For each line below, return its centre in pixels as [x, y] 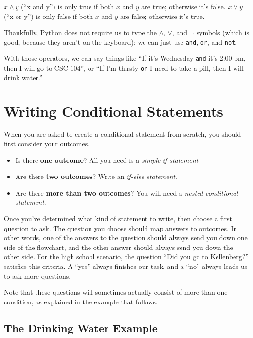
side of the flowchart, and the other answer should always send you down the [118, 247]
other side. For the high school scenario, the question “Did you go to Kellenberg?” [126, 257]
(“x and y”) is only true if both [68, 6]
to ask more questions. [37, 276]
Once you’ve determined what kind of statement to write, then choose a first [118, 219]
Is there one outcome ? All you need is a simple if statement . [108, 160]
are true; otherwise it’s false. [183, 6]
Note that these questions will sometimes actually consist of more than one [116, 292]
